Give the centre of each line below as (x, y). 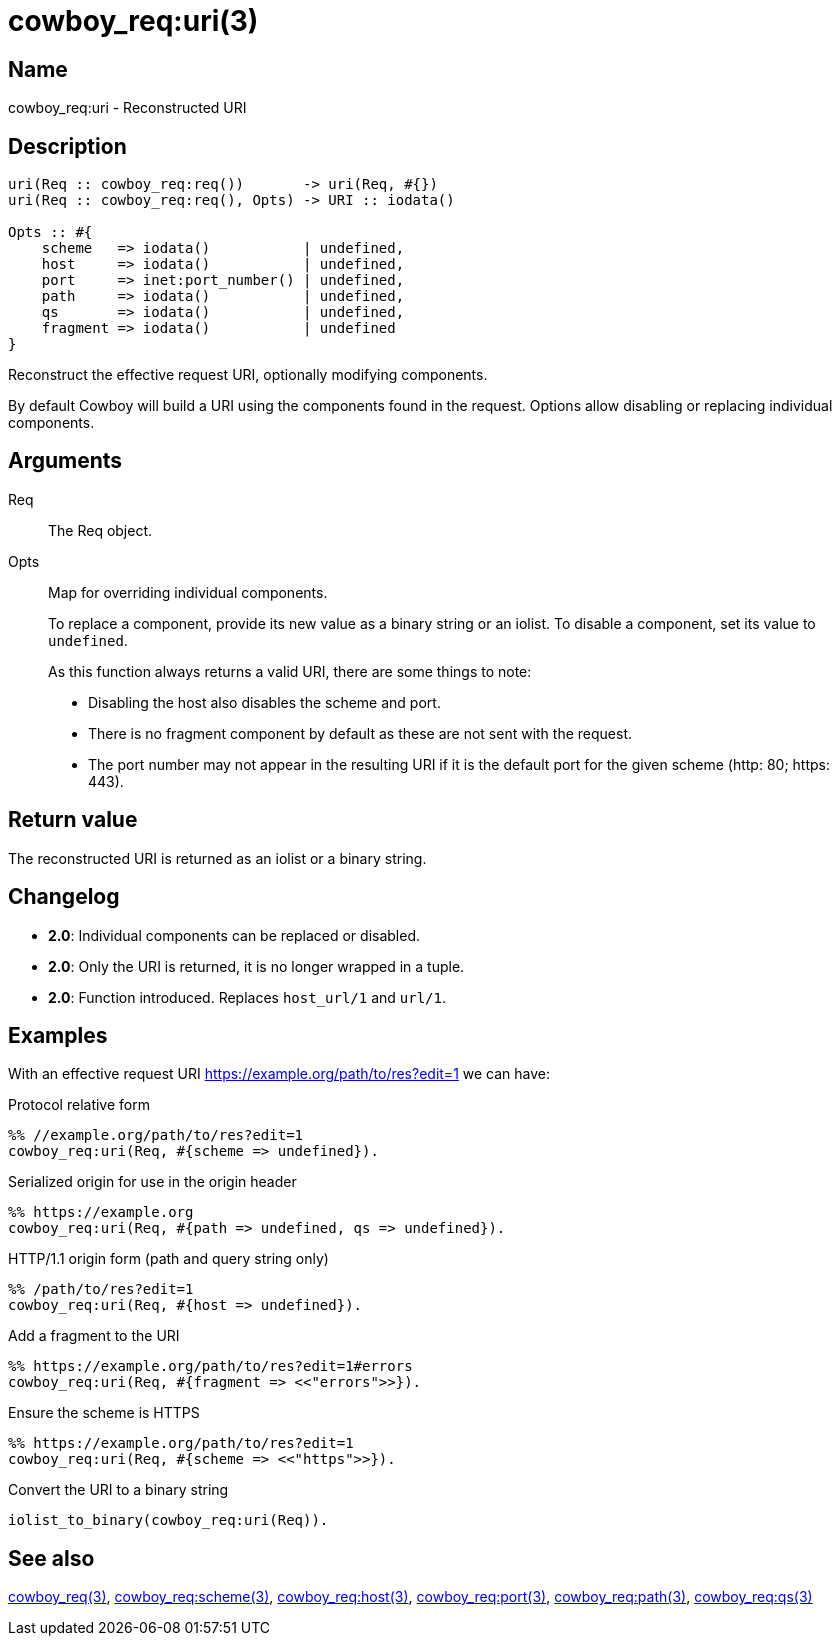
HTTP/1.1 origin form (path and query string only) (168, 1259)
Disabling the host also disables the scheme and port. (264, 702)
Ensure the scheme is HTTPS (104, 1413)
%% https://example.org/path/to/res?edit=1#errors (210, 1366)
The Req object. (100, 530)
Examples (58, 1035)
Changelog (64, 897)
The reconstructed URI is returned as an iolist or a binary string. (217, 858)
